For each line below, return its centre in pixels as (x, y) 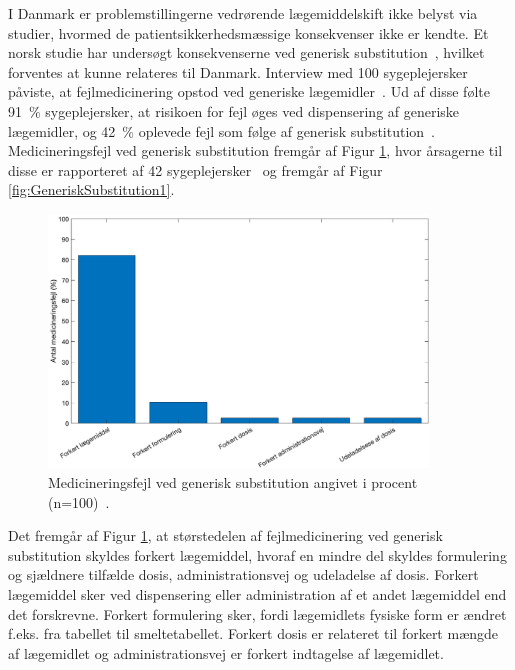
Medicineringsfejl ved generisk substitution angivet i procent (233, 482)
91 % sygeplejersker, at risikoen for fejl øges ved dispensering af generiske (234, 110)
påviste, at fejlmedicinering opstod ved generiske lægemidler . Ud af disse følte (249, 91)
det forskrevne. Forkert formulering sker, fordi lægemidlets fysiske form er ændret (257, 613)
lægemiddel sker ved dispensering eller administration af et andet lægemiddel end (257, 594)
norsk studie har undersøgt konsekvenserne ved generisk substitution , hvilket (246, 52)
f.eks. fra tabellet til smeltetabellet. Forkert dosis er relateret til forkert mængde (253, 633)
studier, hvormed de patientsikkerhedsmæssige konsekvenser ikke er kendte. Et (248, 32)
